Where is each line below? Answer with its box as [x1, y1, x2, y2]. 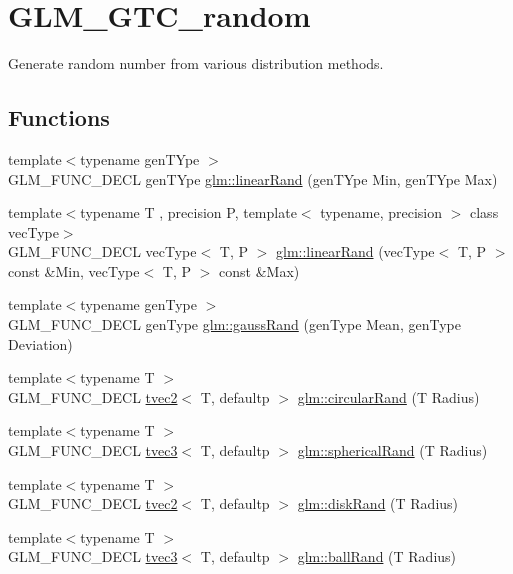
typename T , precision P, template [80, 202, 297, 223]
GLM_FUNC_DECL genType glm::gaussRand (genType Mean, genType [8, 314, 461, 335]
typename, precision [320, 202, 443, 223]
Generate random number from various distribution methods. [8, 53, 384, 74]
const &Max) [219, 260, 300, 281]
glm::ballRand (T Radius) [297, 546, 457, 567]
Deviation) [8, 333, 73, 354]
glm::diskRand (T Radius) [297, 493, 459, 514]
